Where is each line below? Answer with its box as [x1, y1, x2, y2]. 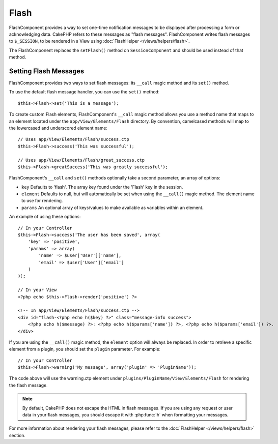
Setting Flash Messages [9, 67, 84, 75]
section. [9, 432, 26, 438]
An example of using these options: [9, 214, 81, 220]
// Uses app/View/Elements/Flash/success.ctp [18, 137, 130, 142]
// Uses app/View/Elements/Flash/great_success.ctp [18, 157, 145, 163]
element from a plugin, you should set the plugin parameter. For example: [9, 346, 161, 352]
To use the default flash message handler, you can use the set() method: [9, 89, 160, 95]
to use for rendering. [21, 198, 63, 204]
